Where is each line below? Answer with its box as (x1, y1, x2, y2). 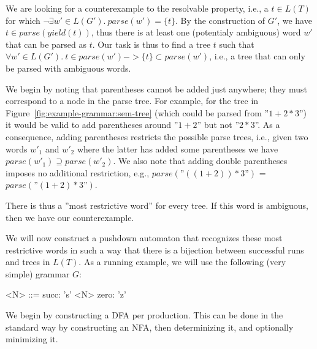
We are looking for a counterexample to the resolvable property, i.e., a (6, 2, 269, 14)
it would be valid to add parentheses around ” (6, 118, 178, 131)
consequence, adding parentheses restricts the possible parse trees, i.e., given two (6, 130, 308, 143)
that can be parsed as (6, 37, 87, 50)
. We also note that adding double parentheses (113, 154, 288, 167)
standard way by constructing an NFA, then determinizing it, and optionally (6, 320, 294, 333)
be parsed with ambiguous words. (6, 61, 131, 74)
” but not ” (197, 118, 239, 131)
